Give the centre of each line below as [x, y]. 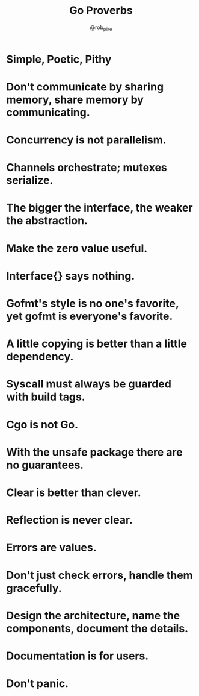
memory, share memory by [75, 99]
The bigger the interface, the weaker [99, 208]
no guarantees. [45, 465]
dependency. [40, 357]
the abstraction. [47, 221]
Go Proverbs [101, 11]
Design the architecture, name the [93, 616]
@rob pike [101, 28]
